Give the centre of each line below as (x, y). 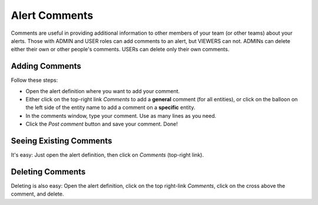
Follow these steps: (34, 80)
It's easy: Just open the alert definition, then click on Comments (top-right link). (107, 155)
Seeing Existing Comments (62, 141)
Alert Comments (52, 15)
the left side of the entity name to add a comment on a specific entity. (110, 108)
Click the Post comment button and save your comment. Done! (102, 124)
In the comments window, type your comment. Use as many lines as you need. (121, 115)
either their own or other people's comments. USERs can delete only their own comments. (120, 49)
